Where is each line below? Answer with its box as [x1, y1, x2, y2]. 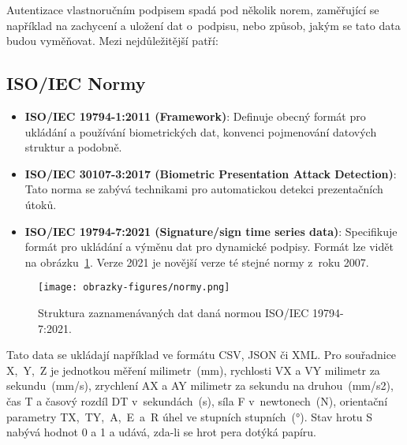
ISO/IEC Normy [6, 71, 146, 95]
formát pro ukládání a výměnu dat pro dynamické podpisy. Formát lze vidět [24, 238, 394, 255]
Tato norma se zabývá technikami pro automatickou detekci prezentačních [24, 181, 383, 197]
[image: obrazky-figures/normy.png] [38, 282, 230, 294]
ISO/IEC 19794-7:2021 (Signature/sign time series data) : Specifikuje [24, 222, 398, 239]
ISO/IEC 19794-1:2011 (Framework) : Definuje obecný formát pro [24, 107, 366, 124]
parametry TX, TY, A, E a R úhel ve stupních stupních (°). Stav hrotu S [6, 408, 373, 424]
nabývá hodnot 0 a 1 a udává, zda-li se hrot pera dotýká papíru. [6, 424, 317, 440]
